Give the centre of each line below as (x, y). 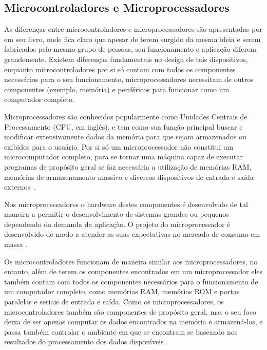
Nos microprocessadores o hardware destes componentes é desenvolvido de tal (126, 204)
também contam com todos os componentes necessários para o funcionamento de (131, 281)
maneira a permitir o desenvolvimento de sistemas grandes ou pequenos (117, 214)
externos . (20, 187)
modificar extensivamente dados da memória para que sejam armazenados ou (125, 137)
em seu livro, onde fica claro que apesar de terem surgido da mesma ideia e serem (132, 39)
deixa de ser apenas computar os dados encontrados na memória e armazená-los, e (133, 322)
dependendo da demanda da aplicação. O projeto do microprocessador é (117, 224)
